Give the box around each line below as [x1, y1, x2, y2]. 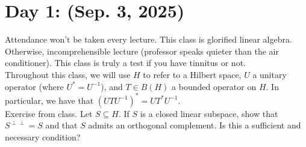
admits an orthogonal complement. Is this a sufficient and [88, 119, 301, 131]
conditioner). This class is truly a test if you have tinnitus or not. [5, 56, 246, 69]
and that [45, 119, 78, 131]
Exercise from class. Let [5, 107, 93, 119]
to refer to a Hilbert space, [143, 68, 242, 80]
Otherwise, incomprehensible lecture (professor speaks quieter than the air [5, 44, 279, 57]
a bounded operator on [172, 80, 257, 92]
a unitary [252, 68, 287, 80]
